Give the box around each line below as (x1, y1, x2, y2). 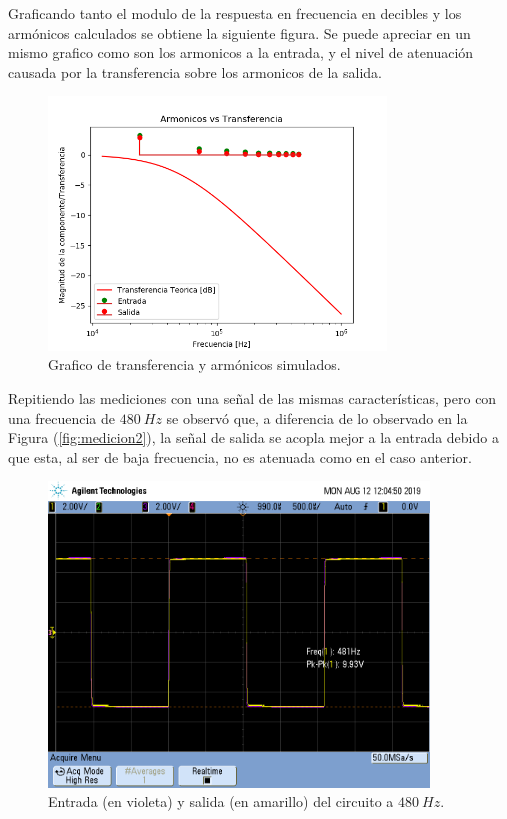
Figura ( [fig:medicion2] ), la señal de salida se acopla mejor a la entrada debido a (8, 427, 499, 448)
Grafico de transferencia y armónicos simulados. (48, 354, 341, 375)
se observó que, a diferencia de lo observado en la (166, 407, 468, 428)
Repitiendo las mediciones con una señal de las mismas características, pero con (8, 387, 497, 408)
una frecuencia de (8, 407, 115, 428)
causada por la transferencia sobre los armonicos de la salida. (8, 61, 382, 82)
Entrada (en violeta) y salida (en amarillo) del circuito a (48, 791, 394, 812)
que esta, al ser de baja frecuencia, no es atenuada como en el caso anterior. (8, 446, 472, 467)
